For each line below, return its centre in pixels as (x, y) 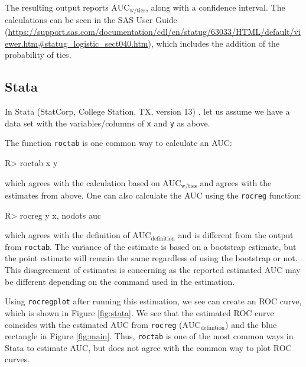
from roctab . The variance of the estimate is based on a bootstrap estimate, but (151, 246)
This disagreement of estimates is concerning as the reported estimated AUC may (153, 270)
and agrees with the (236, 182)
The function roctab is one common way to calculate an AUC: (118, 143)
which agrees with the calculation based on (82, 182)
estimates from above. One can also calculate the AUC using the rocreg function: (153, 195)
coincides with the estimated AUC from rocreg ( (94, 324)
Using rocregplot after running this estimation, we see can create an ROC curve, (153, 301)
